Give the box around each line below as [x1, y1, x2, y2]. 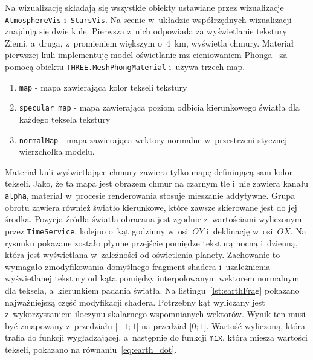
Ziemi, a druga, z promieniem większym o [5, 36, 162, 49]
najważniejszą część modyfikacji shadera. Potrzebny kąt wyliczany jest [5, 295, 265, 308]
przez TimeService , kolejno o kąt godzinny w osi [5, 224, 189, 237]
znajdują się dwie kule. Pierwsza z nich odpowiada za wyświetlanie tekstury [5, 25, 287, 37]
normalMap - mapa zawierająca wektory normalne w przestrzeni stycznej [19, 133, 287, 146]
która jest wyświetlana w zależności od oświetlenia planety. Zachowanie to [5, 248, 280, 261]
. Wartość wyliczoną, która [206, 319, 306, 332]
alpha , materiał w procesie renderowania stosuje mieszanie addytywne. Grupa [5, 189, 295, 202]
